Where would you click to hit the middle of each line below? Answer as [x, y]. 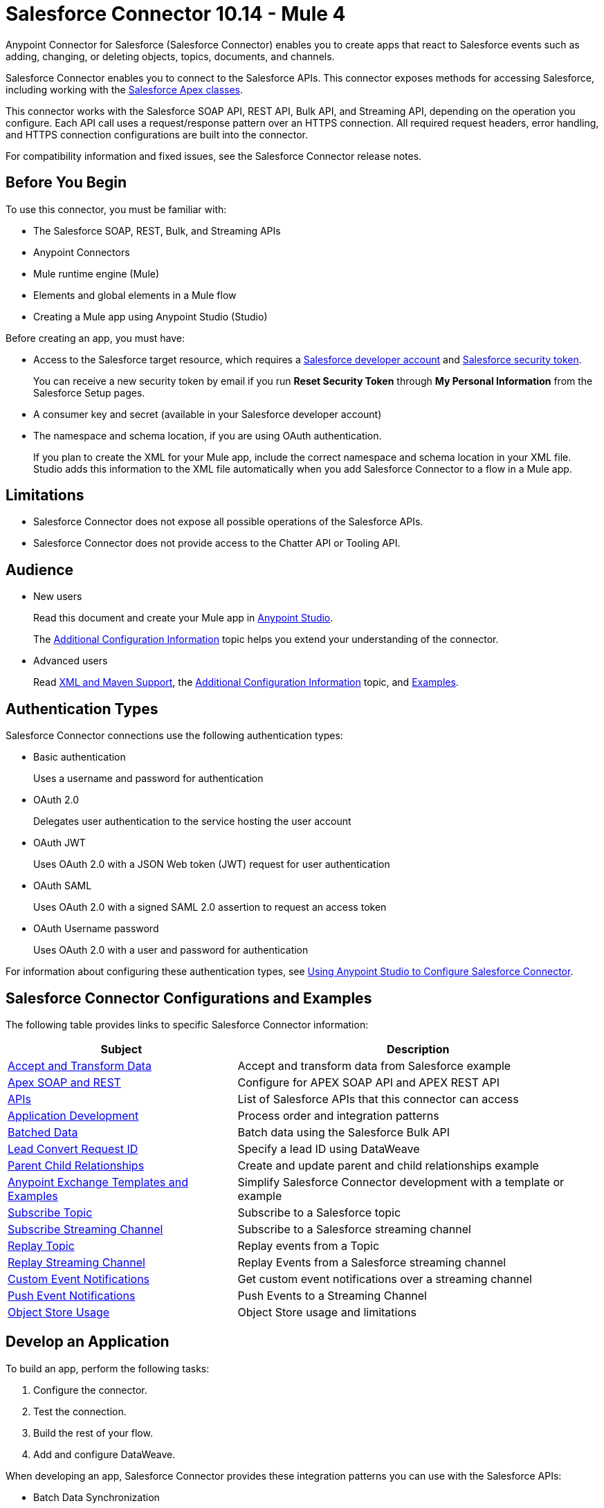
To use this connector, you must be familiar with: [116, 209]
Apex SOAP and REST [64, 1082]
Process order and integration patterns [338, 1115]
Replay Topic [41, 1245]
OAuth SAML [63, 886]
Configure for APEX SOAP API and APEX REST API [369, 1082]
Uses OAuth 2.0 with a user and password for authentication [171, 950]
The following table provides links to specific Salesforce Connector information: [187, 1024]
